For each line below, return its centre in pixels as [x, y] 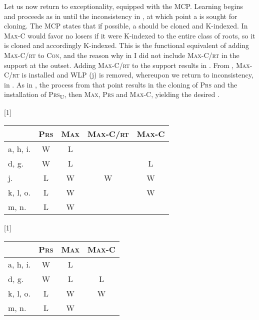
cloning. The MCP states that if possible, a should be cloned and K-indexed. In [126, 26]
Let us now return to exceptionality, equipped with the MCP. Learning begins [123, 6]
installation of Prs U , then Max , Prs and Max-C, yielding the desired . [112, 95]
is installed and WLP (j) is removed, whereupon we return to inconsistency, [137, 75]
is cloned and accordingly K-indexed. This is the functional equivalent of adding [126, 45]
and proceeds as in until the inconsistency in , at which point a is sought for [121, 16]
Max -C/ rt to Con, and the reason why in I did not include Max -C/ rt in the [122, 55]
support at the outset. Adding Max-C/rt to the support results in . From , [119, 65]
